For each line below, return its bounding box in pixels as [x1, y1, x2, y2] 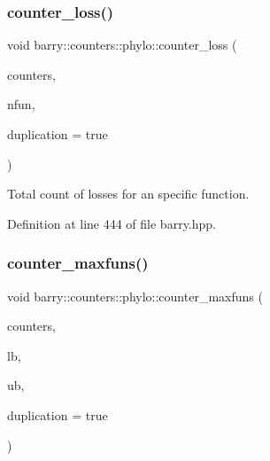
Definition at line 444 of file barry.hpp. [7, 214, 216, 232]
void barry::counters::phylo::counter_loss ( [7, 35, 237, 54]
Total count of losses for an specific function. [7, 184, 250, 203]
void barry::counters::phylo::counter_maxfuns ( [7, 286, 263, 305]
